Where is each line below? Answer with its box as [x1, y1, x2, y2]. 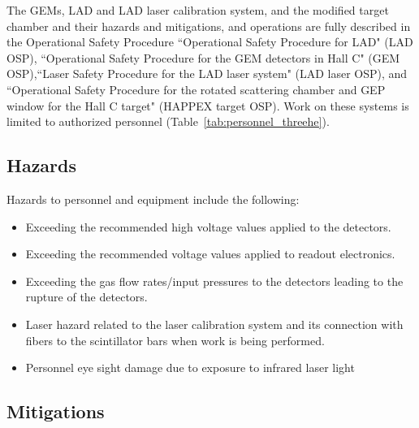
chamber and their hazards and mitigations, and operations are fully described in [6, 17, 411, 34]
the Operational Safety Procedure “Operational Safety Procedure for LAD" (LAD [6, 33, 413, 50]
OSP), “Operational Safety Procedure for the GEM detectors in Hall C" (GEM [6, 49, 400, 66]
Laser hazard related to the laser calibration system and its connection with [25, 315, 404, 332]
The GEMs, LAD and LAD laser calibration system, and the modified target [6, 2, 389, 18]
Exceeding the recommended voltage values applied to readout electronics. [25, 245, 395, 262]
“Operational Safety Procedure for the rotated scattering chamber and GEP [6, 80, 386, 97]
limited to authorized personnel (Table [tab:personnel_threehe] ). [6, 113, 330, 130]
